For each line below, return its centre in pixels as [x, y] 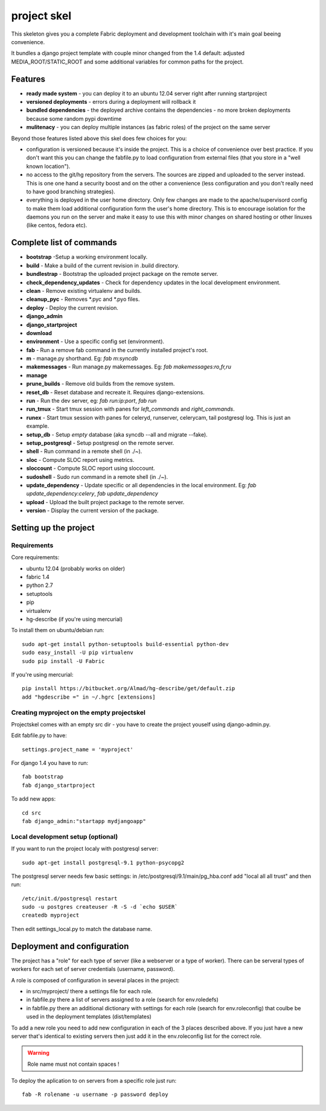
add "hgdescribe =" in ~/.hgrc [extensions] [89, 697]
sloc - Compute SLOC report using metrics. [80, 459]
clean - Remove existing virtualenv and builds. [84, 290]
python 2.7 [40, 585]
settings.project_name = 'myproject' [78, 749]
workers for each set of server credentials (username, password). [93, 969]
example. [38, 426]
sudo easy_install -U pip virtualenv [78, 653]
